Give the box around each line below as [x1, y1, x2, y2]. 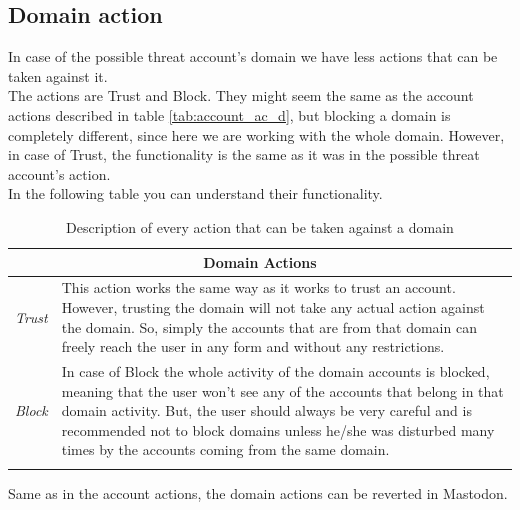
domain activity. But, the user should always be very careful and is [61, 400, 472, 421]
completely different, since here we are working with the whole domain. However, [8, 124, 505, 145]
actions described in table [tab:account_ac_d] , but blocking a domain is [8, 104, 451, 125]
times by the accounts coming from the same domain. [61, 439, 390, 460]
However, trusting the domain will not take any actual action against [61, 296, 485, 317]
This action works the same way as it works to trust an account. [61, 277, 456, 298]
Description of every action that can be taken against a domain [66, 216, 454, 237]
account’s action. [8, 163, 111, 184]
